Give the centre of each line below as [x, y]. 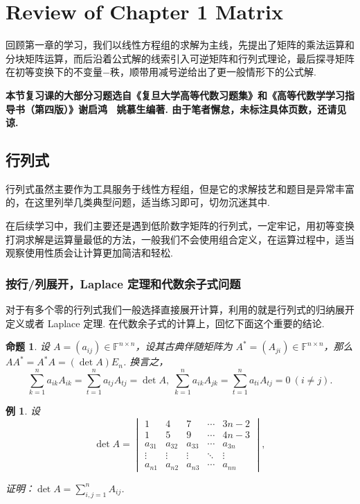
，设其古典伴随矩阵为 [184, 346]
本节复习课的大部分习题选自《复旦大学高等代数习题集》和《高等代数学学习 [175, 95]
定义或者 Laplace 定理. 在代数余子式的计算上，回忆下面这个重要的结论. [165, 323]
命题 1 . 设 [28, 346]
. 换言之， [146, 362]
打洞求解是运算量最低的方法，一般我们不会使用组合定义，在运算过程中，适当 [180, 239]
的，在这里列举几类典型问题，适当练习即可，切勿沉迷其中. [138, 202]
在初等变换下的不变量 [54, 72]
